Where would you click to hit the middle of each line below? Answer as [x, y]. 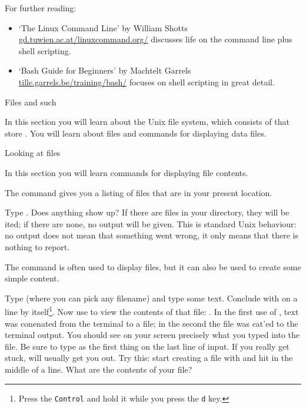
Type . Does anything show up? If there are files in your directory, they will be [147, 212]
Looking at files [33, 153]
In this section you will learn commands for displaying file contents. [127, 172]
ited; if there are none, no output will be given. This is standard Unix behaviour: [151, 223]
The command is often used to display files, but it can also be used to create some [153, 266]
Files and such [31, 102]
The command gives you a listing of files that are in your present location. [139, 192]
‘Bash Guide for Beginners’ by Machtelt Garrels [105, 70]
